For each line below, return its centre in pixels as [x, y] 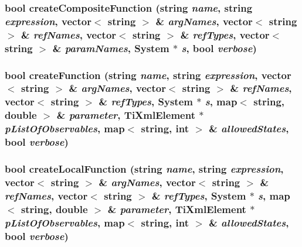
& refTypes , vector [225, 34]
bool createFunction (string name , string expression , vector [148, 75]
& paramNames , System [111, 48]
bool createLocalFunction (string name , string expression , [144, 168]
